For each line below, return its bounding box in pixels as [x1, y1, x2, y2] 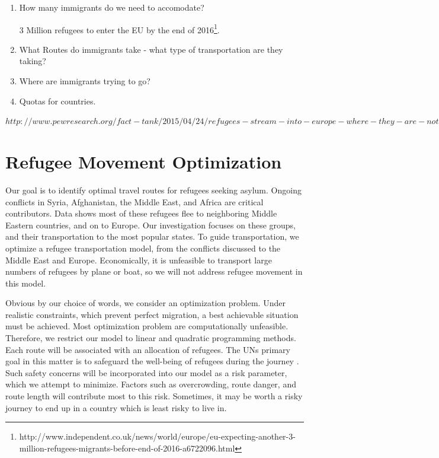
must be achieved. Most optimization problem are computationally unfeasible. [5, 320, 289, 332]
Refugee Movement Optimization [5, 150, 282, 173]
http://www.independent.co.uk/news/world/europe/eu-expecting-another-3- [19, 430, 296, 443]
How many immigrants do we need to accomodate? [19, 1, 204, 13]
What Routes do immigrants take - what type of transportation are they [19, 43, 283, 55]
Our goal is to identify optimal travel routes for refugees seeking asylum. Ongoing [5, 183, 302, 196]
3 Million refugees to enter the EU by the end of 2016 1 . [19, 21, 220, 36]
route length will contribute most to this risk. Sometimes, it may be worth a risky [5, 390, 303, 402]
